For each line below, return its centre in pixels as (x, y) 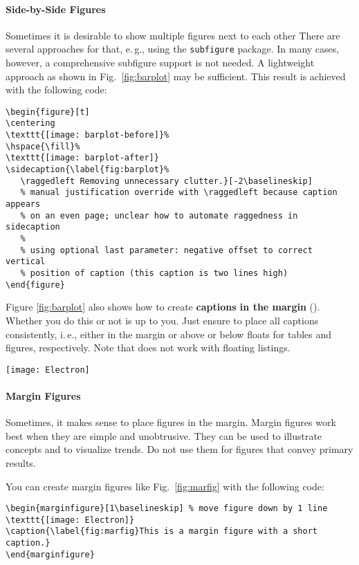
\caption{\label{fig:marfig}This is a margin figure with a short (162, 531)
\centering (30, 123)
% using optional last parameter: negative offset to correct (166, 250)
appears (23, 204)
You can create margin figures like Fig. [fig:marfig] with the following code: (165, 486)
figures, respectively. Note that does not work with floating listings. (148, 348)
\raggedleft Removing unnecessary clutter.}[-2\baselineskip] (166, 181)
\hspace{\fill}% (43, 146)
